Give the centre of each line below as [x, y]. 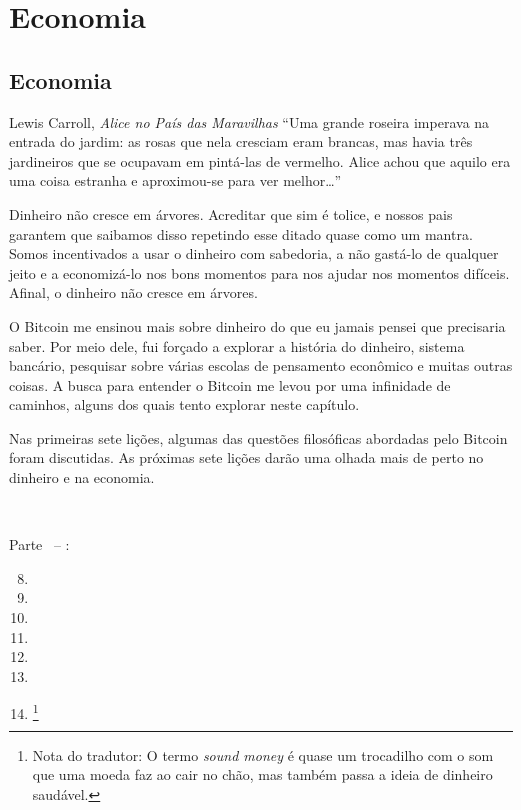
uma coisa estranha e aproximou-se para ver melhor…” [175, 180]
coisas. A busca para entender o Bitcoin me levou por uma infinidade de [230, 384]
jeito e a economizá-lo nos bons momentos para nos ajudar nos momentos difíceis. [259, 272]
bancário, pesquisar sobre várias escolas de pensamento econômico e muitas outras [261, 365]
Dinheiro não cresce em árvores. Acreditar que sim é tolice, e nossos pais [231, 213]
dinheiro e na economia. [82, 477]
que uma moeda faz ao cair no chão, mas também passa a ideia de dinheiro [262, 774]
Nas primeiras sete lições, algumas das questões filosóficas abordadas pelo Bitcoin [258, 437]
